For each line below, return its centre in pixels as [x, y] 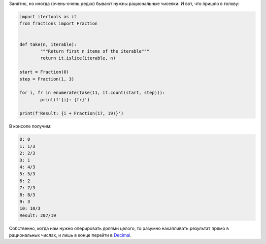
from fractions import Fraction [59, 24]
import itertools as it [48, 17]
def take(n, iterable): [48, 44]
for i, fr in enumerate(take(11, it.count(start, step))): [92, 93]
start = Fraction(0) [44, 72]
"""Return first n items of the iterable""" [95, 51]
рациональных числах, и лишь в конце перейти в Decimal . [70, 235]
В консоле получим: [30, 126]
